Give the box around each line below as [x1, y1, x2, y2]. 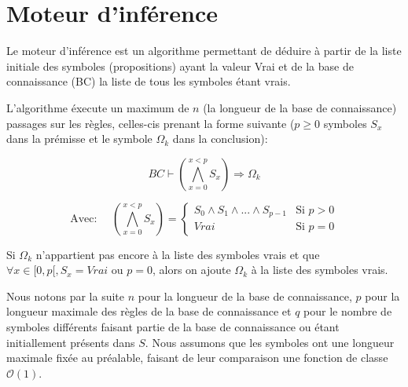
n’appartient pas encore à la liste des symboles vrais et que [35, 246, 320, 262]
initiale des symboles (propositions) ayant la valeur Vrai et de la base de [6, 57, 354, 74]
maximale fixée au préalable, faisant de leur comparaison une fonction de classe [6, 349, 388, 366]
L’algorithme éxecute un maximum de [6, 99, 189, 115]
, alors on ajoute [152, 261, 231, 278]
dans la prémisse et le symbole [6, 130, 153, 147]
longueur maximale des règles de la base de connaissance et [6, 303, 292, 319]
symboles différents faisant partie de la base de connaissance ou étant [6, 319, 340, 335]
